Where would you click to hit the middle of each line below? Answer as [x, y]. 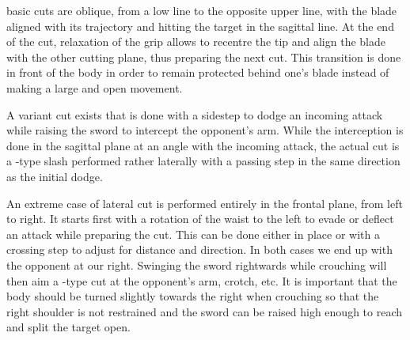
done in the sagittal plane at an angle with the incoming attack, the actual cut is [203, 145]
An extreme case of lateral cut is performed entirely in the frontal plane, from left [205, 203]
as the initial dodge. [55, 176]
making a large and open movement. [95, 87]
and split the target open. [68, 327]
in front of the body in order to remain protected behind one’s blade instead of [198, 72]
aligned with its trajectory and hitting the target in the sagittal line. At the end [200, 26]
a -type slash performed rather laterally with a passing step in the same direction [203, 161]
